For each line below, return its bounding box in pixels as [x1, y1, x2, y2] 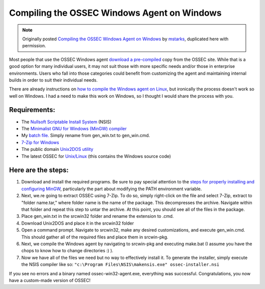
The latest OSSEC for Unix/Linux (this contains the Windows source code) [21, 153, 171, 159]
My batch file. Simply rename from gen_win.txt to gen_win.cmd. [21, 133, 150, 139]
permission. [22, 43, 46, 49]
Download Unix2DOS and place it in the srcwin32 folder [21, 220, 134, 226]
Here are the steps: [9, 166, 69, 174]
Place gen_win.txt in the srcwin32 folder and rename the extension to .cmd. [21, 213, 174, 219]
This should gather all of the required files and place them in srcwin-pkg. [21, 234, 169, 240]
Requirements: [9, 106, 55, 114]
